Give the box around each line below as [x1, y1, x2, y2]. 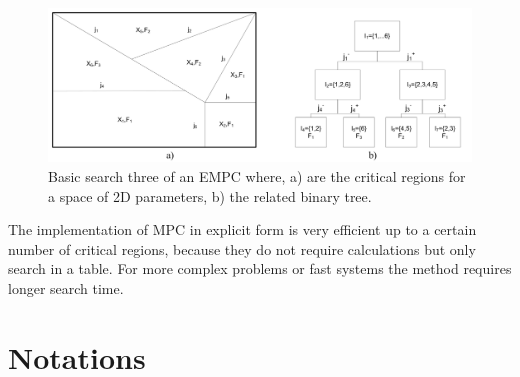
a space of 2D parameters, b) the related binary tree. [48, 185, 372, 206]
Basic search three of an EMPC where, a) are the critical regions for [48, 166, 466, 187]
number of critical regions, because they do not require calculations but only [8, 238, 476, 259]
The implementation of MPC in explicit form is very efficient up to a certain [8, 219, 477, 240]
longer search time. [8, 278, 124, 298]
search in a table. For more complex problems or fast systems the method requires [8, 258, 512, 279]
